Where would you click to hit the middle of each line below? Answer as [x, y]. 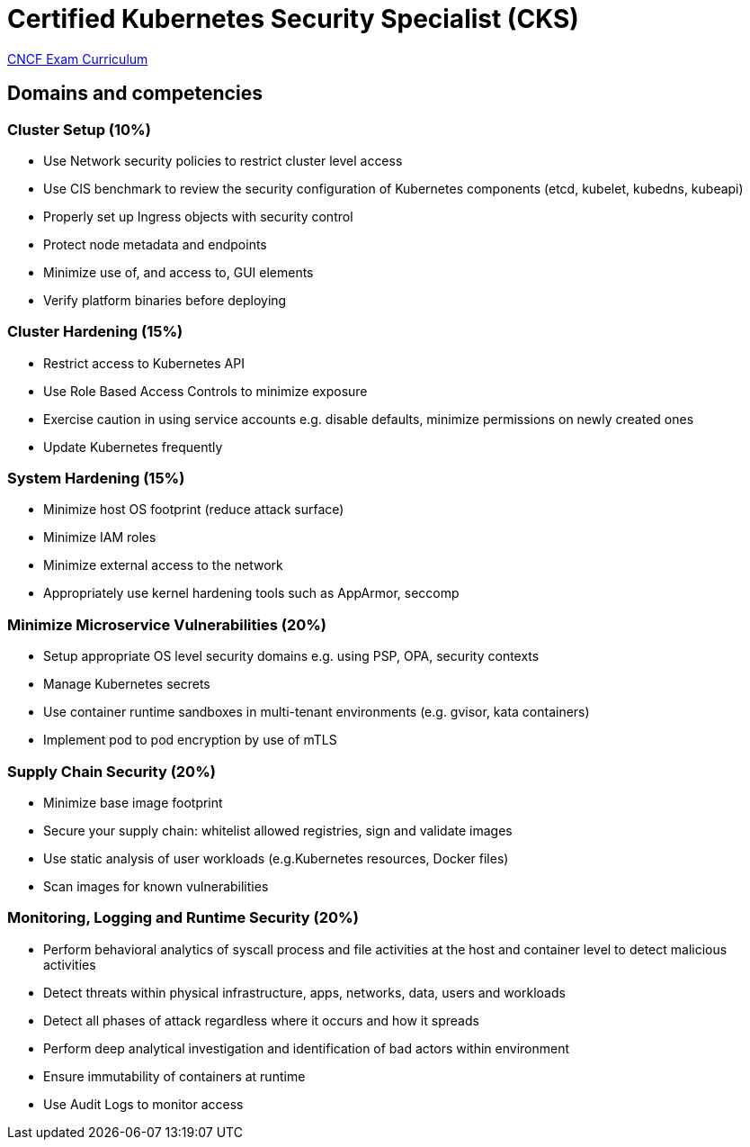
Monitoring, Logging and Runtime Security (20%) [183, 918]
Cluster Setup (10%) [79, 129]
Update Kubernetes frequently [133, 447]
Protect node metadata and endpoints [155, 244]
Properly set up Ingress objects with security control [198, 216]
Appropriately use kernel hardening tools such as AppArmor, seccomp [251, 593]
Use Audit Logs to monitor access [143, 1104]
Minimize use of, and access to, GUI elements [179, 272]
